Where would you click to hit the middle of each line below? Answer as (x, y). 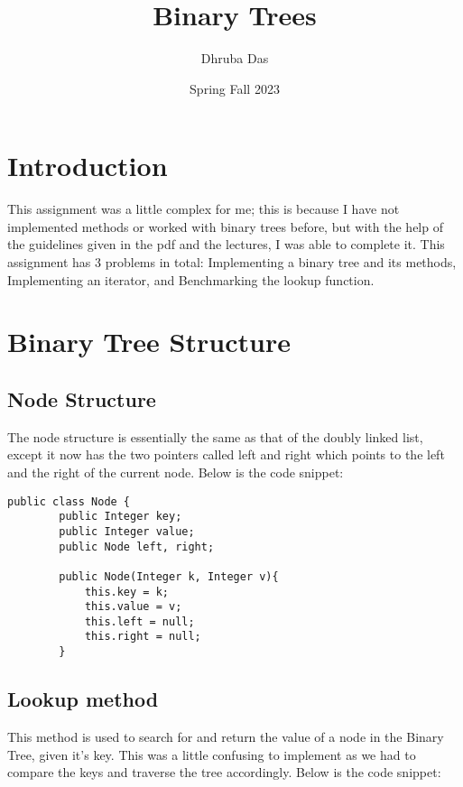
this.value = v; (133, 607)
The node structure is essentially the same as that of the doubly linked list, (215, 436)
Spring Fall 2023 (235, 88)
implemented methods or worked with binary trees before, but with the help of (225, 226)
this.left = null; (139, 621)
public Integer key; (120, 517)
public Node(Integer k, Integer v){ (169, 576)
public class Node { (69, 501)
